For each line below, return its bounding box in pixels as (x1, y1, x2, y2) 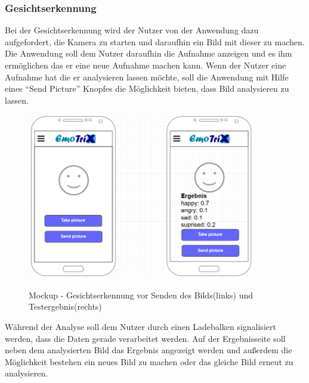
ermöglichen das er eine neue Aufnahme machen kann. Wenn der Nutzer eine (5, 59, 286, 71)
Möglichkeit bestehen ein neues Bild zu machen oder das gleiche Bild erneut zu (5, 355, 293, 368)
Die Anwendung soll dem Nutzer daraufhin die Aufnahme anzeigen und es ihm (5, 47, 292, 60)
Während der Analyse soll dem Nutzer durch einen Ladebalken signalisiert (5, 320, 276, 333)
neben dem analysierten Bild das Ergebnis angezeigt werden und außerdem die (5, 344, 292, 356)
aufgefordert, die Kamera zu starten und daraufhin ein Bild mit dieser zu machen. (5, 35, 305, 48)
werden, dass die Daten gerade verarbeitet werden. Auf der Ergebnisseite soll (5, 332, 286, 344)
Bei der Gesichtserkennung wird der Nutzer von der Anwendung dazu (5, 24, 259, 36)
